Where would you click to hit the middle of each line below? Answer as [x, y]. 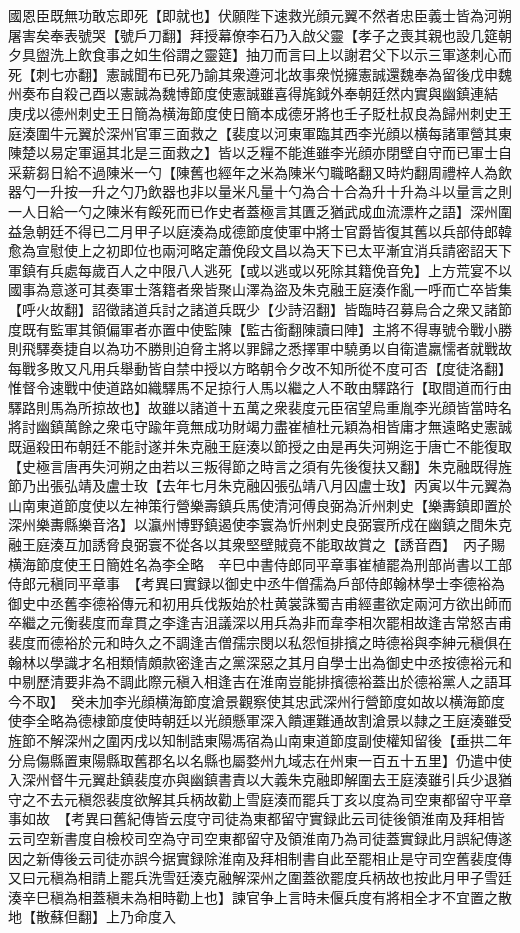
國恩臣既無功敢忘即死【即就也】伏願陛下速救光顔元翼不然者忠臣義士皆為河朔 [260, 15]
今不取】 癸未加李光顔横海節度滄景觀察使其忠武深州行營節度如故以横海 [242, 700]
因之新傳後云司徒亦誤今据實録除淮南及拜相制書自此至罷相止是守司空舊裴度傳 [260, 857]
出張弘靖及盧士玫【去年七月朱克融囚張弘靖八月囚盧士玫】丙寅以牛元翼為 [273, 485]
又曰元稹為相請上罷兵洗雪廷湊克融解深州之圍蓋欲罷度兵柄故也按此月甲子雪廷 [260, 877]
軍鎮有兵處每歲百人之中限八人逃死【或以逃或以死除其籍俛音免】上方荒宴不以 [260, 269]
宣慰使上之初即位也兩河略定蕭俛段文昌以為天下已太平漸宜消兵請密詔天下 [273, 250]
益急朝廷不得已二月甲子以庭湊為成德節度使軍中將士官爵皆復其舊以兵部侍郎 [253, 230]
